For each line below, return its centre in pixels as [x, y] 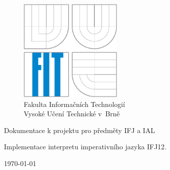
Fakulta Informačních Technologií [74, 104]
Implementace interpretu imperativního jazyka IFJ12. [85, 147]
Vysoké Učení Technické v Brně [72, 114]
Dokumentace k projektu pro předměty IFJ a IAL [80, 130]
